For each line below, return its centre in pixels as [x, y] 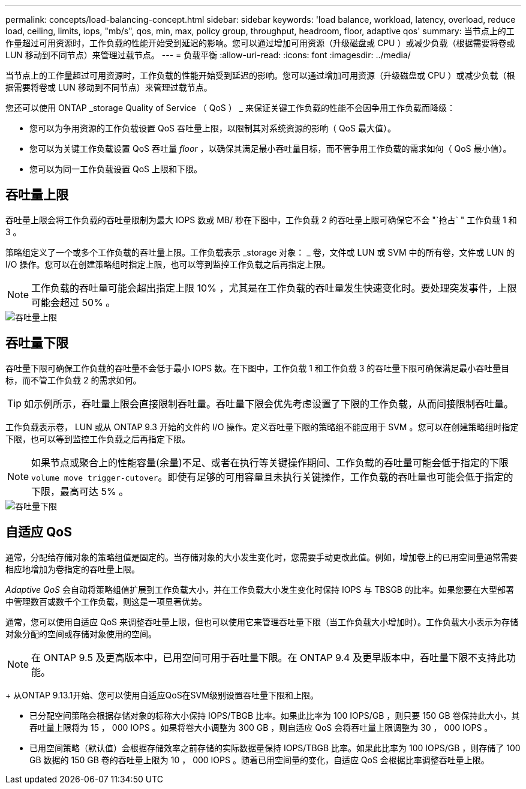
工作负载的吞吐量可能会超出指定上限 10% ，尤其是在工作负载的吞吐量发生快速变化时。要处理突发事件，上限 [274, 288]
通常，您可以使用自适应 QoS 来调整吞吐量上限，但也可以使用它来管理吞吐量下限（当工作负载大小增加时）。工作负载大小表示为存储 [262, 622]
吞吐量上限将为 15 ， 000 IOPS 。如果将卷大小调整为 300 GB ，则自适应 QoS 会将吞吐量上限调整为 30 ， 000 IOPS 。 [261, 727]
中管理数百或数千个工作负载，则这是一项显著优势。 [106, 601]
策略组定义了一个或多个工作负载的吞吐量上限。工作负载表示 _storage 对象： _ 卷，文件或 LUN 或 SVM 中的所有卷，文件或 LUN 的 [260, 252]
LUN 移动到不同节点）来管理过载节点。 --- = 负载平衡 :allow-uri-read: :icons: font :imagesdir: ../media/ [208, 55]
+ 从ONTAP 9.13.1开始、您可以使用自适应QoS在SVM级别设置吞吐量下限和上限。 [162, 695]
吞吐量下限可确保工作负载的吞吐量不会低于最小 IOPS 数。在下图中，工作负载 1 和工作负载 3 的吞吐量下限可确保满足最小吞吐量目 [258, 368]
